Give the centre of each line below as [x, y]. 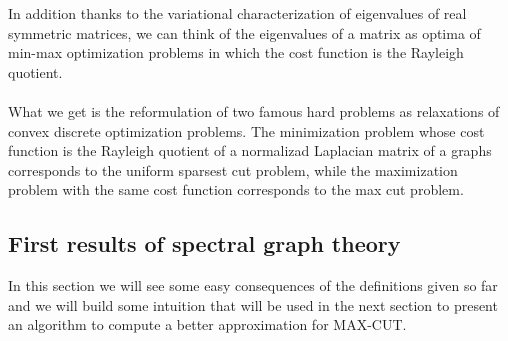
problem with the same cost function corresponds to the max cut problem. [236, 189]
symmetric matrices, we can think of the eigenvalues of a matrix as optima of [244, 32]
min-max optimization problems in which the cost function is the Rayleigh [236, 52]
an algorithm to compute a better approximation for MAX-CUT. [207, 324]
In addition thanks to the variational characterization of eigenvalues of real [237, 13]
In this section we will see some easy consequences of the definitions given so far [253, 285]
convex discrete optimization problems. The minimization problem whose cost [246, 130]
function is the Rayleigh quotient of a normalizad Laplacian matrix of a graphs [250, 150]
